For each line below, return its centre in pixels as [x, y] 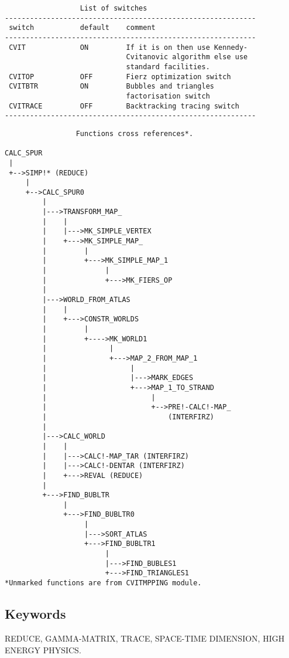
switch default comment [82, 28]
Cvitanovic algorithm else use [187, 57]
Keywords [35, 614]
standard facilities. [168, 67]
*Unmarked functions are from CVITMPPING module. [103, 583]
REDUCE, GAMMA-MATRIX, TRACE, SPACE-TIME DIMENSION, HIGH [145, 638]
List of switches [113, 8]
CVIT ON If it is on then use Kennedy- [128, 47]
